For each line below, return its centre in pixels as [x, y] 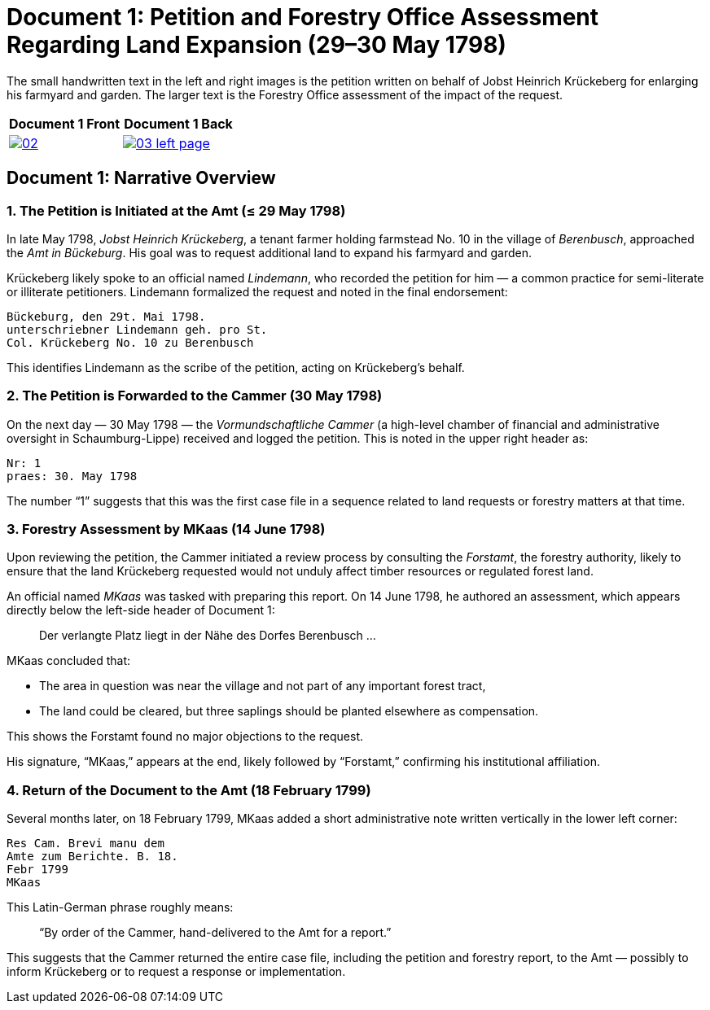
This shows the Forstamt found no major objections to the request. [185, 737]
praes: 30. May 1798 [72, 476]
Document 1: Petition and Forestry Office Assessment [303, 17]
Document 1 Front [65, 123]
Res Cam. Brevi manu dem [85, 844]
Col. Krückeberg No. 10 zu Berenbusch [130, 342]
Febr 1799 [37, 870]
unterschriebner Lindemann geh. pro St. [137, 329]
